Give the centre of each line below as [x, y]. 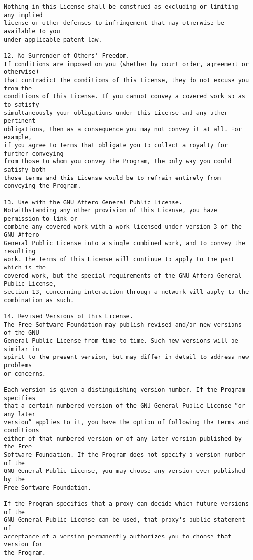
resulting [20, 251]
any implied [23, 15]
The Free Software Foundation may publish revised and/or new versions [123, 325]
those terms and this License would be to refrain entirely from [112, 178]
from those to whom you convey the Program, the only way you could [118, 162]
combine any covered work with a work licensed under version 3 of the [123, 227]
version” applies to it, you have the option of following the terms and [126, 422]
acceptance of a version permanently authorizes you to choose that [118, 536]
